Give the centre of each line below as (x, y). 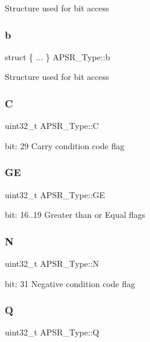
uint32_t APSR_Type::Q (52, 332)
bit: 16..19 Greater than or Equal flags (75, 215)
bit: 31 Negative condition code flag (70, 283)
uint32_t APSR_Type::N (52, 264)
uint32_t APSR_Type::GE (55, 194)
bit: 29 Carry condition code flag (65, 145)
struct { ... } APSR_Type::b (57, 56)
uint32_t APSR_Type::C (52, 126)
